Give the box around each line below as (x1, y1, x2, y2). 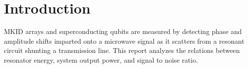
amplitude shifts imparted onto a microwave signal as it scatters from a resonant (4, 35, 245, 46)
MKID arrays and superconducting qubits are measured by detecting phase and (4, 26, 242, 36)
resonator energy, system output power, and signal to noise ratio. (4, 54, 198, 65)
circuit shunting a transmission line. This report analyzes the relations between (4, 45, 240, 55)
